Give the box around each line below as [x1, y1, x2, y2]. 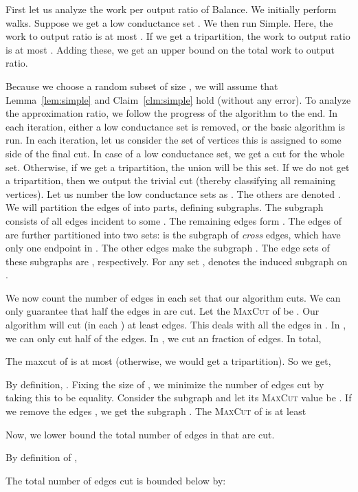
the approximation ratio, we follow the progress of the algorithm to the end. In [5, 106, 337, 120]
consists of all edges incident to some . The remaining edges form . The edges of [5, 213, 342, 227]
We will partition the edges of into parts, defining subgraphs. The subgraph [5, 200, 324, 214]
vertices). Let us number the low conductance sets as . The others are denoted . [5, 186, 341, 201]
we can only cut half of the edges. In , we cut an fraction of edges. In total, [5, 331, 322, 345]
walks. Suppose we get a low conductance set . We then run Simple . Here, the [5, 15, 333, 30]
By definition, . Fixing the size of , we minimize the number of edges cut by [5, 377, 324, 391]
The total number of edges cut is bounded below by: [5, 473, 226, 487]
